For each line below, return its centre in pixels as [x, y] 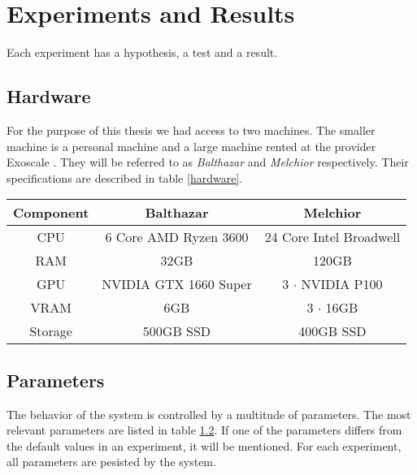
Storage [51, 331]
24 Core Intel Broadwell [332, 237]
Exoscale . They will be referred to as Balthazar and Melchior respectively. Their [208, 162]
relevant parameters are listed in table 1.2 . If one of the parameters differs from [204, 430]
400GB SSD [332, 331]
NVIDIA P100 [342, 284]
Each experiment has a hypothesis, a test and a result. [142, 52]
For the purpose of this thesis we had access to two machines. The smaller [191, 130]
